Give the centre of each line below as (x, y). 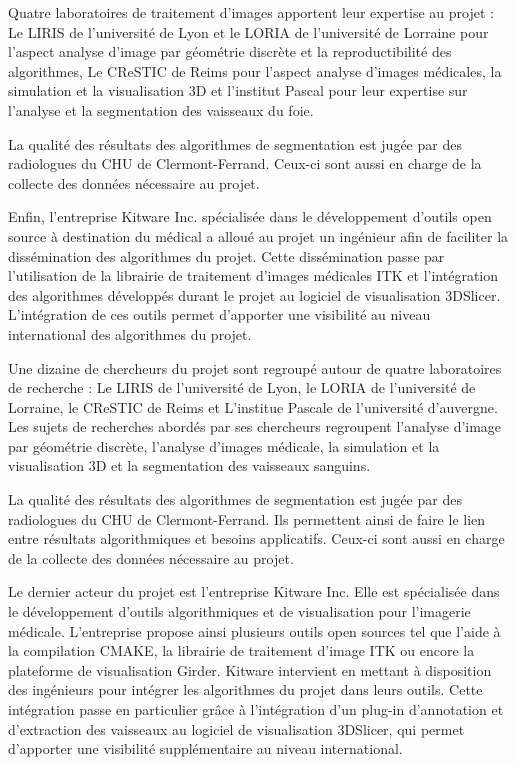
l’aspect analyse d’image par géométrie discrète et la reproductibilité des (230, 51)
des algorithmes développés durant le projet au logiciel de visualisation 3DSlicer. (254, 294)
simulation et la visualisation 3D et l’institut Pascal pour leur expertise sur (238, 90)
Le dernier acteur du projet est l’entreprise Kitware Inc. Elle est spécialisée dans (254, 591)
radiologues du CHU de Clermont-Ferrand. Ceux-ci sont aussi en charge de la (245, 163)
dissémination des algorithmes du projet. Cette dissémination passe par (226, 255)
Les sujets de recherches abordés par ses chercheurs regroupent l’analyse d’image (255, 426)
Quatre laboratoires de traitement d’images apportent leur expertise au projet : (251, 12)
